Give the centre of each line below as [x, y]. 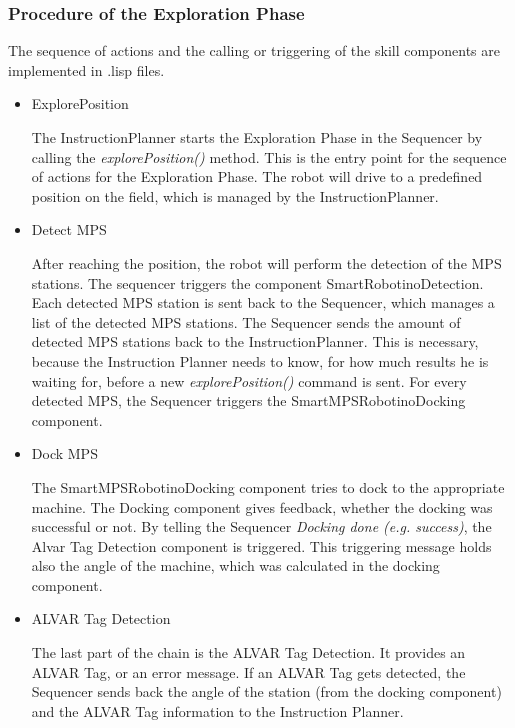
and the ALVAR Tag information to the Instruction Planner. [217, 710]
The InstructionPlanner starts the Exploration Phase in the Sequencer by [257, 137]
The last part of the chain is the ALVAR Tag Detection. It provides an [248, 652]
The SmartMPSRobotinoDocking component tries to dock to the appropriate [268, 486]
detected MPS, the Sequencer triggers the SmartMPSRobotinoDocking [248, 400]
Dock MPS [64, 453]
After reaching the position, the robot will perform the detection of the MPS [266, 262]
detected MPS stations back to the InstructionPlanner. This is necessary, [255, 341]
